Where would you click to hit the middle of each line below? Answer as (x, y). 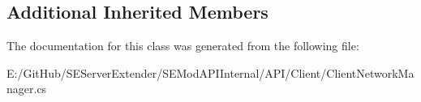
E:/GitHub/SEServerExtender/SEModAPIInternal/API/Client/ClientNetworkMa (210, 72)
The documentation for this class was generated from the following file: (183, 46)
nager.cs (27, 89)
